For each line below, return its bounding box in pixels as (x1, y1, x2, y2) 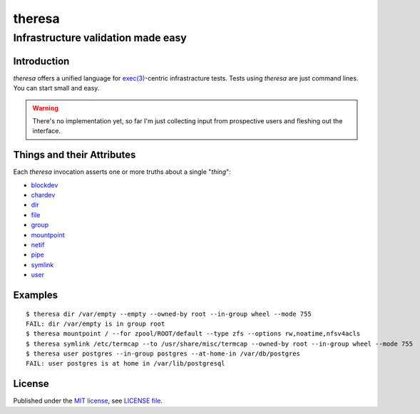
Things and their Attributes (13, 149, 136, 161)
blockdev (31, 180, 58, 189)
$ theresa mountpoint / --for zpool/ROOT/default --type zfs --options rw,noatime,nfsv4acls (26, 330, 361, 338)
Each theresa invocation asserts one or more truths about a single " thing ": (13, 167, 231, 176)
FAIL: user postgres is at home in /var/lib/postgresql (26, 360, 225, 368)
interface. (32, 127, 61, 135)
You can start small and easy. (13, 84, 100, 93)
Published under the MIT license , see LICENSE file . (13, 396, 163, 405)
